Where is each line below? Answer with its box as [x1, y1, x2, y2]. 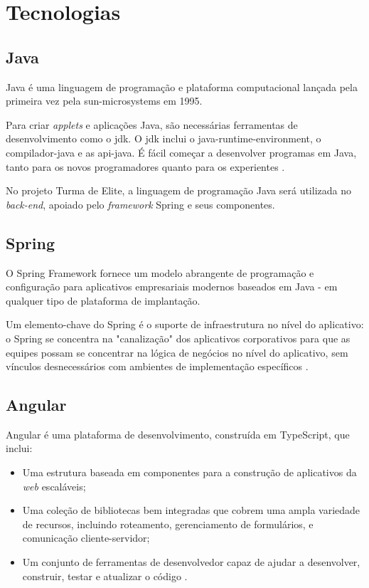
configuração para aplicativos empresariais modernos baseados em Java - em [6, 279, 338, 294]
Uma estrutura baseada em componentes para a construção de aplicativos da [22, 465, 357, 480]
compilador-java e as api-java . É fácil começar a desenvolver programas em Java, [6, 145, 357, 159]
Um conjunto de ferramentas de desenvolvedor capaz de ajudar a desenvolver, [22, 555, 360, 569]
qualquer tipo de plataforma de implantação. [6, 293, 200, 308]
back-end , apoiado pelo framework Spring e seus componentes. [6, 196, 275, 211]
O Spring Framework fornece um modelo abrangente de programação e [6, 265, 314, 280]
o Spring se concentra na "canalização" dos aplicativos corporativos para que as [6, 330, 351, 345]
